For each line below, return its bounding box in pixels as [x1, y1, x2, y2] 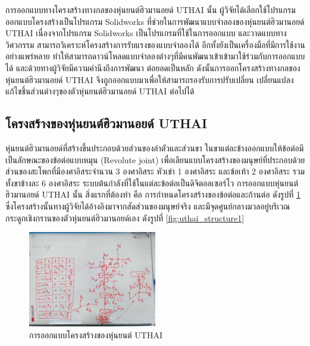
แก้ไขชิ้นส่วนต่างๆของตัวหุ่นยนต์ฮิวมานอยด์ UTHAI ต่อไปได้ [5, 85, 195, 97]
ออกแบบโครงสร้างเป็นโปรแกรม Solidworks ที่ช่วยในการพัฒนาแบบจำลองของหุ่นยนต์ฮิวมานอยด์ [5, 15, 305, 27]
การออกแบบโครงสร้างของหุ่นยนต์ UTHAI [29, 328, 162, 341]
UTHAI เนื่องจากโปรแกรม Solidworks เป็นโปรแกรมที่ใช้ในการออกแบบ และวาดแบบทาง [5, 27, 287, 39]
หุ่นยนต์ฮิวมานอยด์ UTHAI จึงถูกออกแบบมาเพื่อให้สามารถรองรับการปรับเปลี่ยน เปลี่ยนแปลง [5, 73, 294, 85]
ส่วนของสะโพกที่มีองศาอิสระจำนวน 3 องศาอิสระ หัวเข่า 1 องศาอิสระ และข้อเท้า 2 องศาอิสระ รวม [5, 165, 305, 177]
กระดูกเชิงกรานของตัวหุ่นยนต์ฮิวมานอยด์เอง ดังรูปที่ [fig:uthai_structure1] [5, 211, 245, 224]
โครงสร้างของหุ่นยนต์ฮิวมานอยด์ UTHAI [5, 114, 208, 132]
